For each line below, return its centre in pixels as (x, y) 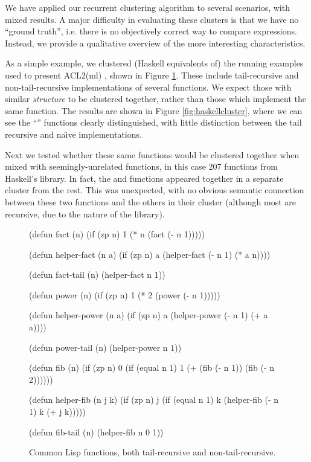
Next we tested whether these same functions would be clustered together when (152, 154)
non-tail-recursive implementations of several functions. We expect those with (148, 87)
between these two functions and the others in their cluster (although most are (150, 201)
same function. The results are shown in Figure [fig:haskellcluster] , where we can (154, 110)
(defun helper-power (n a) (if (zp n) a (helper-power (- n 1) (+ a (149, 315)
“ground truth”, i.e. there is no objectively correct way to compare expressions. (151, 31)
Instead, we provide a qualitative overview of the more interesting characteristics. (155, 43)
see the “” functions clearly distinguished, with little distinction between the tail (153, 122)
